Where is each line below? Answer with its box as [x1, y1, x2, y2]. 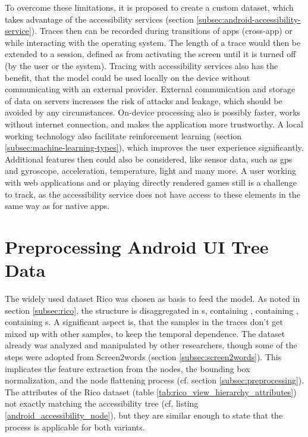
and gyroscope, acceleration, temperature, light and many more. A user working [5, 164, 297, 177]
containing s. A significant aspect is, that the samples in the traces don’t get [5, 316, 283, 328]
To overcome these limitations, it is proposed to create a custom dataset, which [5, 1, 294, 13]
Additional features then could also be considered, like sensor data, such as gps [5, 152, 293, 165]
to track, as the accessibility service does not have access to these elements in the [5, 188, 300, 200]
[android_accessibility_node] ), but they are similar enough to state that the [5, 408, 283, 421]
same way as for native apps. [5, 199, 110, 212]
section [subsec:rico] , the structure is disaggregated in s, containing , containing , [5, 304, 298, 316]
